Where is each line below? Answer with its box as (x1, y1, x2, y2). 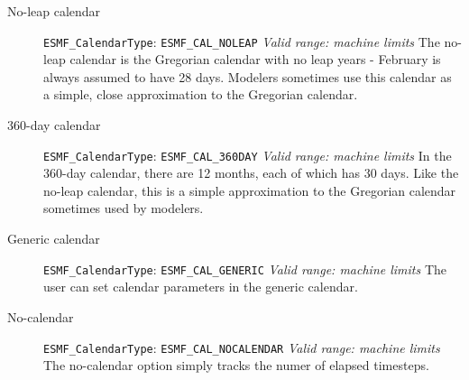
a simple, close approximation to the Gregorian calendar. (43, 85, 358, 104)
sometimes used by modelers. (43, 199, 204, 218)
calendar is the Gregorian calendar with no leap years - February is (69, 50, 441, 69)
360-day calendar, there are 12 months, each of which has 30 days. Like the (43, 163, 459, 182)
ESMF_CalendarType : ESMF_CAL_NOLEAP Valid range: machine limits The (43, 32, 440, 51)
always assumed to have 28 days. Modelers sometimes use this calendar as (43, 67, 452, 86)
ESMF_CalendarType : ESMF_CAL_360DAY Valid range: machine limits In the (43, 145, 452, 164)
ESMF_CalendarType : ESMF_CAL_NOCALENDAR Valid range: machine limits (43, 338, 440, 357)
